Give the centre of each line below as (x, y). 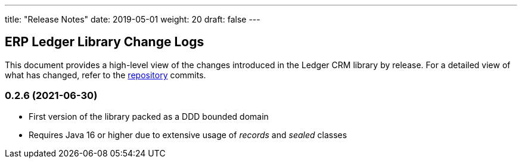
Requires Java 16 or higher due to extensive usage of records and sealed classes (188, 135)
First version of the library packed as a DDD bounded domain (149, 116)
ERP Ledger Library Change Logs (105, 42)
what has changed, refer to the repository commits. (105, 75)
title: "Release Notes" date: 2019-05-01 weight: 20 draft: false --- (133, 19)
